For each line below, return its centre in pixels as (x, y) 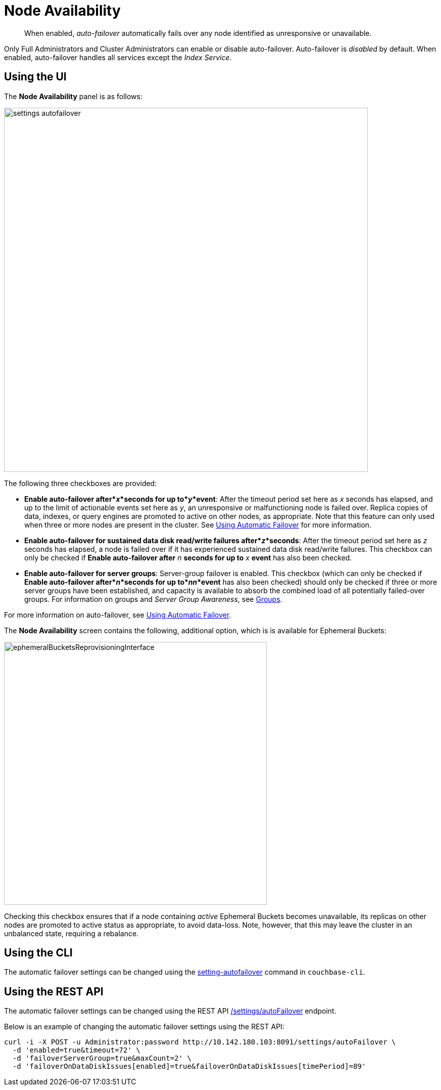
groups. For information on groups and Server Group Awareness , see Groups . (153, 599)
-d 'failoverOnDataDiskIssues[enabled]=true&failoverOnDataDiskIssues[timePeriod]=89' (189, 1066)
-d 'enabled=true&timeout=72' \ (76, 1050)
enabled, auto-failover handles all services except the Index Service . (118, 57)
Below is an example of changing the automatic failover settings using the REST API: (144, 1027)
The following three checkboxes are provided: (81, 483)
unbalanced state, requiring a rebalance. (71, 933)
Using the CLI (38, 953)
